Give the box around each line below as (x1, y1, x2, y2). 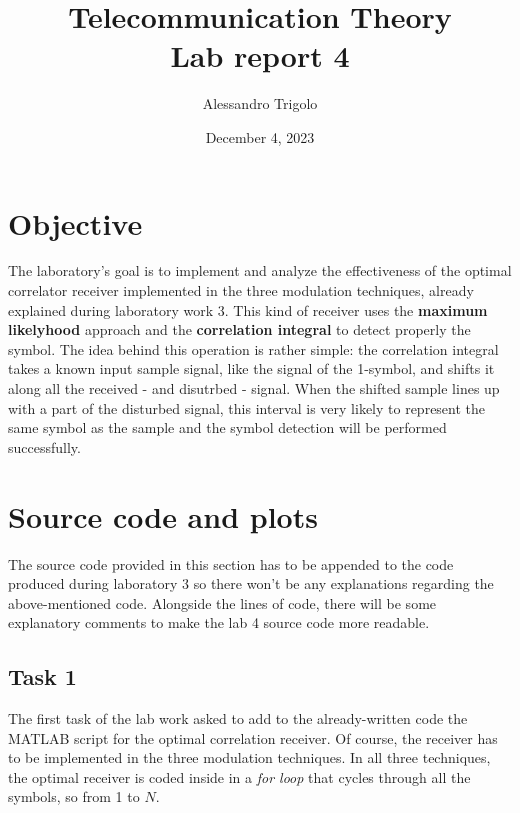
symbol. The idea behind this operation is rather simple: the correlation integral (8, 338, 499, 359)
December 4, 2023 (205, 126, 315, 147)
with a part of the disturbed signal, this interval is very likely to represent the (8, 397, 486, 418)
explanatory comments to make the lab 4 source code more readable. (8, 612, 430, 633)
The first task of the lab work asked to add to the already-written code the (8, 708, 468, 729)
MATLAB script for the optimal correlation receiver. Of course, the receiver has (8, 727, 498, 748)
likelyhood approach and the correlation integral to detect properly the (8, 319, 471, 340)
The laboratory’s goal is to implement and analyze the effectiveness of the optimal (8, 260, 512, 281)
